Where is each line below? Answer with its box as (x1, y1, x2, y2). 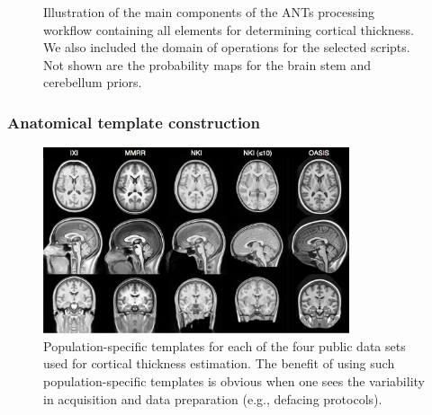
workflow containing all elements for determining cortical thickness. (43, 20, 414, 39)
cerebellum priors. (43, 73, 142, 92)
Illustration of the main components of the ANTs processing (43, 3, 374, 21)
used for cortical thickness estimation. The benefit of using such (43, 354, 395, 373)
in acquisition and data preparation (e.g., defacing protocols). (43, 389, 382, 408)
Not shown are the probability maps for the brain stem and (43, 55, 372, 74)
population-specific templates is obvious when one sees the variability (43, 371, 425, 390)
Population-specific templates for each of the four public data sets (43, 336, 406, 355)
